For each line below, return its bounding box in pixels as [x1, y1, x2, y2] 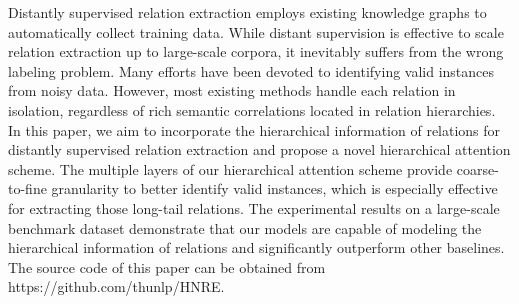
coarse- [456, 158, 499, 179]
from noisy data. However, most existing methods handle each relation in [8, 80, 456, 101]
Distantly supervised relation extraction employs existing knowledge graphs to [8, 2, 487, 22]
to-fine [8, 178, 47, 199]
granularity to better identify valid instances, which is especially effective [51, 178, 498, 199]
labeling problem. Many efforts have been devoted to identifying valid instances [8, 60, 495, 81]
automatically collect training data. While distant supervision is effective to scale [8, 21, 504, 42]
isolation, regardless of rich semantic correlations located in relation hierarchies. [8, 99, 496, 120]
